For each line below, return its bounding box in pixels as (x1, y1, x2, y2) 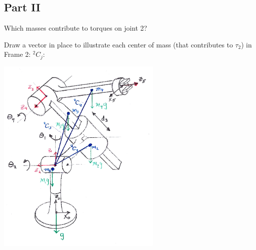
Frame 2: (4, 49, 31, 59)
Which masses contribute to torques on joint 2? (4, 23, 147, 33)
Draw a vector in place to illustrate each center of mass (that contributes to (4, 39, 233, 49)
